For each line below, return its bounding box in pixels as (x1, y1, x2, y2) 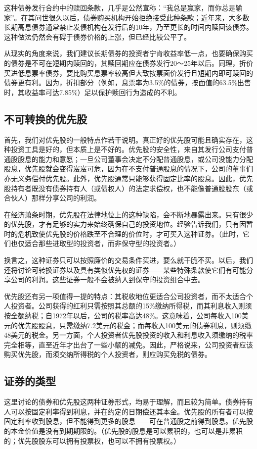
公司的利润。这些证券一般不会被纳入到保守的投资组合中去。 (10, 274, 205, 285)
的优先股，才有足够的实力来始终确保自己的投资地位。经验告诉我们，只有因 (4, 219, 246, 229)
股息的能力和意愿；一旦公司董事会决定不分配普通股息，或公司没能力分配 (17, 153, 253, 164)
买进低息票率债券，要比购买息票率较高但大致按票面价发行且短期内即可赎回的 (4, 67, 253, 78)
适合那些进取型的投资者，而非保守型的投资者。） (24, 238, 180, 249)
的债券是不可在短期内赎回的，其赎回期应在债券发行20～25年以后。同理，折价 (4, 57, 253, 68)
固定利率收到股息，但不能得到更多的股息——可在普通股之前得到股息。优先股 (4, 416, 253, 426)
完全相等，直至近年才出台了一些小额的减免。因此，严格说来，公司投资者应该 (4, 339, 253, 349)
